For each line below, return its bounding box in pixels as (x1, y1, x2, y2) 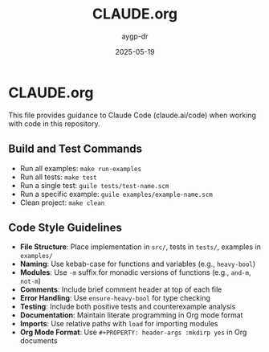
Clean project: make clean (19, 198, 105, 207)
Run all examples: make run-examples (19, 163, 142, 173)
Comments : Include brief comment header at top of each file (19, 284, 222, 294)
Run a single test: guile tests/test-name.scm (19, 180, 169, 190)
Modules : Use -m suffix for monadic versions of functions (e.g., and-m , (19, 268, 251, 277)
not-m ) (19, 276, 42, 286)
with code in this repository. (8, 118, 100, 129)
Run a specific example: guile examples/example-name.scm (19, 189, 213, 199)
